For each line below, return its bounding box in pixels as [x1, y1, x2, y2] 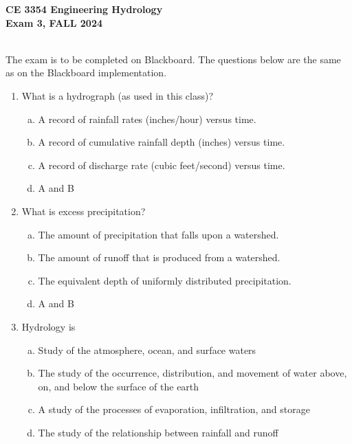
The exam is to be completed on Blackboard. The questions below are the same [5, 52, 341, 66]
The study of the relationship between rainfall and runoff [38, 425, 278, 439]
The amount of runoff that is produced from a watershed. [38, 250, 280, 265]
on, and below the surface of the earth [38, 379, 199, 393]
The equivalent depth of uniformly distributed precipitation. [38, 273, 291, 287]
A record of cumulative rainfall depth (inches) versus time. [38, 135, 285, 149]
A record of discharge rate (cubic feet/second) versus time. [38, 157, 285, 172]
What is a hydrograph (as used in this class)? [21, 88, 214, 102]
